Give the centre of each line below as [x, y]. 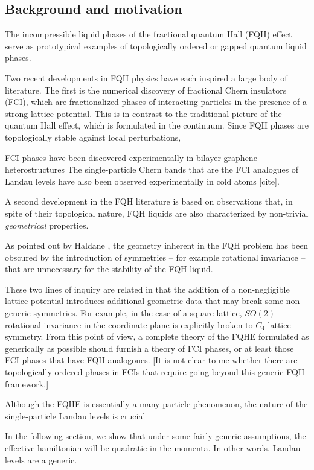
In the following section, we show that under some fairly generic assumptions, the [155, 436]
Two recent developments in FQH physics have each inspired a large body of [146, 78]
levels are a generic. [41, 459]
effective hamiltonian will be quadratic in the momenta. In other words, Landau [153, 448]
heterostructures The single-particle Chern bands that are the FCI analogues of [152, 169]
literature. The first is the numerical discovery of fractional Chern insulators [146, 90]
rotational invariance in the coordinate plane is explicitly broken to [129, 324]
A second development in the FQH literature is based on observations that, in [149, 201]
